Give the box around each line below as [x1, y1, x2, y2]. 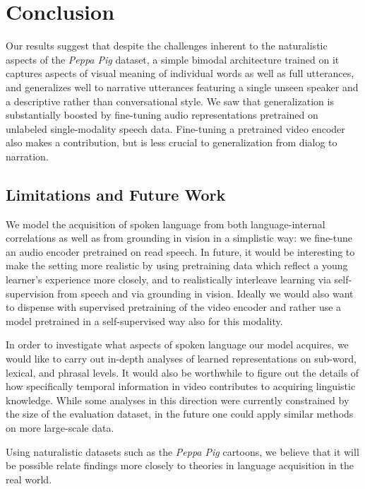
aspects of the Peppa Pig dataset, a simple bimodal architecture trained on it [6, 52, 340, 66]
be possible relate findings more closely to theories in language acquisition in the [6, 458, 354, 473]
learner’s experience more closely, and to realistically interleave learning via [6, 272, 331, 287]
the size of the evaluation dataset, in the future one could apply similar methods [6, 406, 354, 421]
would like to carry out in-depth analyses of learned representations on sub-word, [6, 351, 357, 366]
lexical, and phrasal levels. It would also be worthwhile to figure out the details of [6, 365, 359, 379]
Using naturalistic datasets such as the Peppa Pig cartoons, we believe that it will [6, 444, 359, 459]
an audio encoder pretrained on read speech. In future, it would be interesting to [6, 244, 355, 259]
